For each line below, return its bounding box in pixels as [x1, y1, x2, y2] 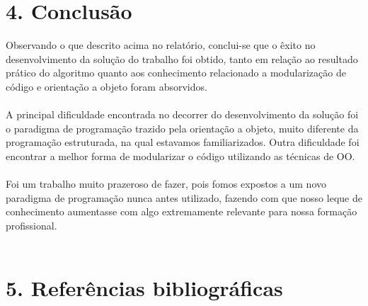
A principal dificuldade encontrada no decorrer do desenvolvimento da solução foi [6, 107, 359, 122]
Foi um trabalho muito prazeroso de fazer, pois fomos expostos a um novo [6, 176, 326, 191]
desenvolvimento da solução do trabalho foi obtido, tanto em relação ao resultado [6, 51, 358, 66]
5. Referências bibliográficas [6, 273, 283, 302]
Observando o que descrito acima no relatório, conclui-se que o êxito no [6, 38, 316, 52]
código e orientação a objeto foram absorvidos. [6, 79, 207, 93]
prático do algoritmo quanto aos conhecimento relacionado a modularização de [6, 65, 346, 80]
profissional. [6, 217, 57, 232]
